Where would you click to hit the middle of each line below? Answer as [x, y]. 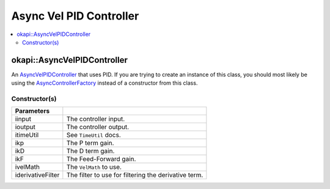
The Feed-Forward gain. [101, 159]
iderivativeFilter [37, 175]
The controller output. [98, 127]
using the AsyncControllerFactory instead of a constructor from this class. [105, 83]
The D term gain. [90, 151]
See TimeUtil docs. [94, 135]
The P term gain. [90, 143]
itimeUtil [27, 135]
